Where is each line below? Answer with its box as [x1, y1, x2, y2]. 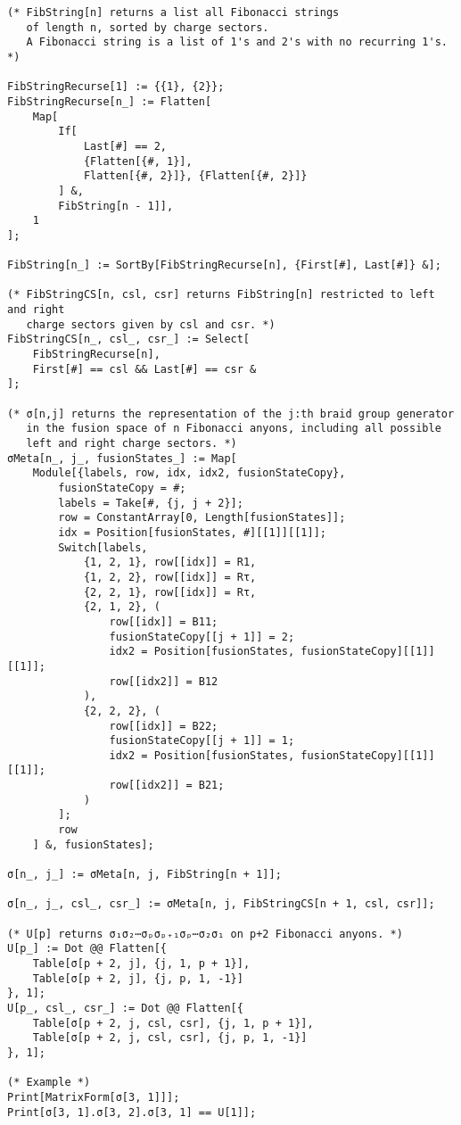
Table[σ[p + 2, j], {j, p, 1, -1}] [32, 972, 243, 985]
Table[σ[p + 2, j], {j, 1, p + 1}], [32, 957, 251, 970]
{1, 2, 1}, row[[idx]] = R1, [83, 556, 257, 569]
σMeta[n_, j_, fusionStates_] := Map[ [7, 451, 237, 465]
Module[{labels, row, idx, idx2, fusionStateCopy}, [32, 467, 346, 480]
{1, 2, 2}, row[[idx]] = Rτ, [83, 570, 257, 583]
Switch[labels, [58, 541, 148, 554]
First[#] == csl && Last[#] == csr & [32, 362, 257, 376]
